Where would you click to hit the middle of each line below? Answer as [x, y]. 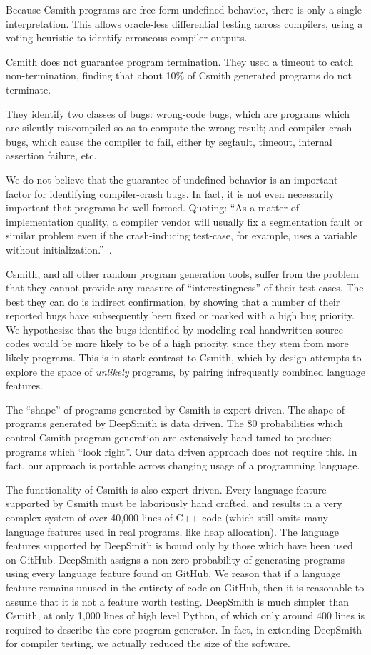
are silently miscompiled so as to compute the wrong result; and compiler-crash [179, 127]
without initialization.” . [59, 249]
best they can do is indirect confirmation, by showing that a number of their [173, 301]
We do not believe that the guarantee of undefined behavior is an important [172, 179]
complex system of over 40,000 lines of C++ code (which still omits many [167, 517]
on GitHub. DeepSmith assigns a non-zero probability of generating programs [175, 559]
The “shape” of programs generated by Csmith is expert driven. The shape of [176, 409]
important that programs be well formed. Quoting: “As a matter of [153, 207]
